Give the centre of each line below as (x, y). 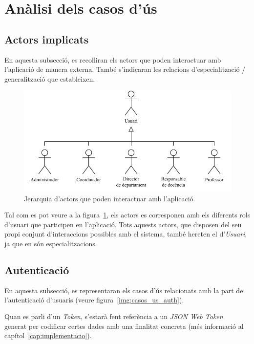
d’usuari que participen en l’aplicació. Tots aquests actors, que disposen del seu (123, 224)
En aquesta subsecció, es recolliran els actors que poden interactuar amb (113, 59)
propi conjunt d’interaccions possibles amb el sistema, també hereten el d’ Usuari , (126, 234)
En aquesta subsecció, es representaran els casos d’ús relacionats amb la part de (124, 290)
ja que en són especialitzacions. (51, 244)
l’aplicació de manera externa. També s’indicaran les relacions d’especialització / (125, 69)
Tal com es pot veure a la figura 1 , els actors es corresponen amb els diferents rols (127, 215)
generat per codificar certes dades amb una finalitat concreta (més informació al (124, 326)
